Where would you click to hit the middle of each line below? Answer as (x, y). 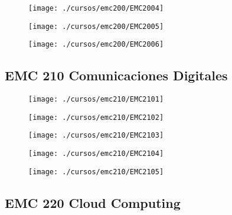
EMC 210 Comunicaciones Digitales (116, 75)
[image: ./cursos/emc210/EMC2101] (96, 100)
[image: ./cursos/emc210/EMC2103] (96, 136)
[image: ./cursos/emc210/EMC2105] (96, 172)
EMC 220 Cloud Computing (93, 202)
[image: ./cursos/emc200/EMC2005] (96, 26)
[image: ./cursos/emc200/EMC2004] (96, 8)
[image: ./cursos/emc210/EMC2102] (96, 117)
